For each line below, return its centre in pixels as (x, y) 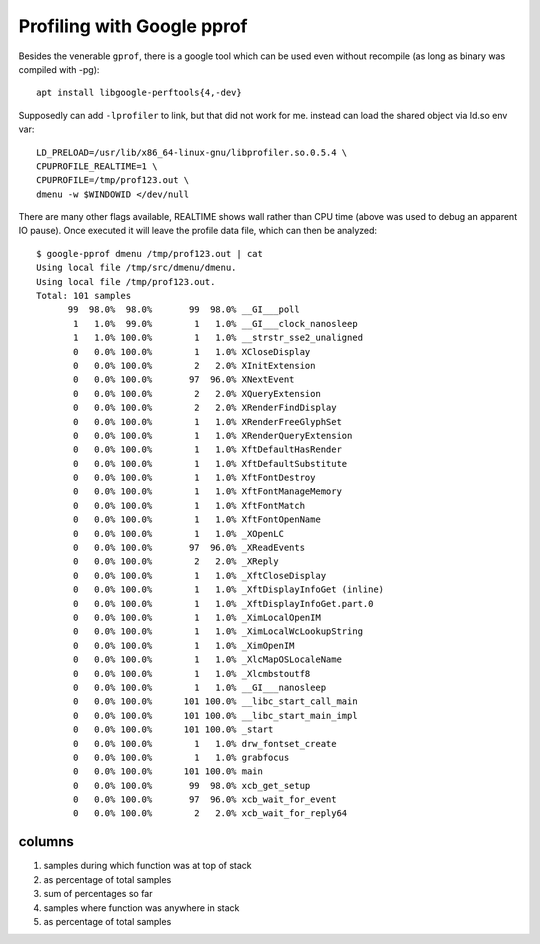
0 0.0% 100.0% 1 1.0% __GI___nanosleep (200, 687)
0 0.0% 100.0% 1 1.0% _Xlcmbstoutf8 (192, 673)
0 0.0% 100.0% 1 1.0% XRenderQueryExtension (213, 435)
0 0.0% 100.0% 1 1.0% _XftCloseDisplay (200, 575)
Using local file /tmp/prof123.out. (126, 281)
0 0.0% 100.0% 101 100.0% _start (173, 729)
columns (46, 841)
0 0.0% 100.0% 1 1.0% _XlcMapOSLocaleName (207, 659)
